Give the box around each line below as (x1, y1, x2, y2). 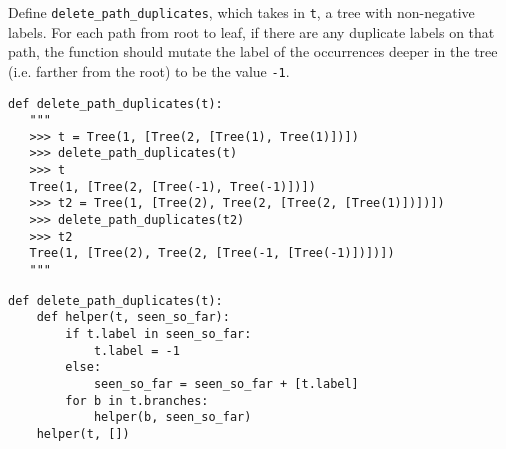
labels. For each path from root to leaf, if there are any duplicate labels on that (8, 21, 495, 42)
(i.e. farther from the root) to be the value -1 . (8, 60, 290, 81)
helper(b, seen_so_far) (93, 410, 252, 425)
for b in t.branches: (65, 393, 209, 408)
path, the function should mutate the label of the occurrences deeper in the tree (8, 41, 498, 62)
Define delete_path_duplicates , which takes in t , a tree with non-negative (8, 2, 475, 22)
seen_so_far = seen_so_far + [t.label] (93, 377, 359, 391)
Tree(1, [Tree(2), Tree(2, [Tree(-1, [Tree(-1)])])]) (29, 246, 395, 261)
